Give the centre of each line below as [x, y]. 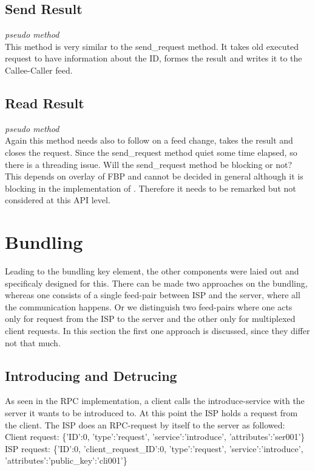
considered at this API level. [58, 200]
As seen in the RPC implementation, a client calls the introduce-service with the [155, 401]
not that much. [33, 342]
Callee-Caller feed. [39, 70]
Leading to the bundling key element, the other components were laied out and [152, 271]
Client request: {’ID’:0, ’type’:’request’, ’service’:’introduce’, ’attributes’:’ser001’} [155, 437]
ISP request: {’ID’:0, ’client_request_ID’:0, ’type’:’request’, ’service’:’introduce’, [154, 448]
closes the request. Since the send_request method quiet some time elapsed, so [151, 152]
